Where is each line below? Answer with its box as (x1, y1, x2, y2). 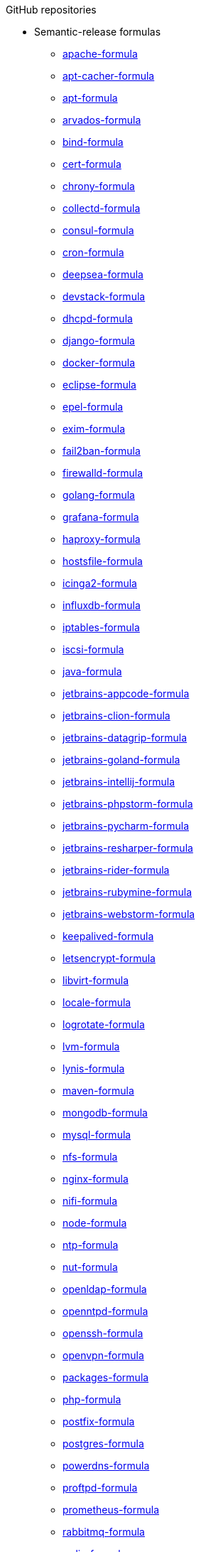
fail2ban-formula (63, 445, 141, 457)
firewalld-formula (63, 467, 143, 479)
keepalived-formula (63, 930, 154, 942)
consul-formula (63, 224, 134, 236)
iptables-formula (63, 621, 140, 633)
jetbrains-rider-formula (63, 864, 170, 876)
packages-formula (63, 1371, 149, 1383)
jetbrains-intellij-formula (63, 776, 175, 788)
